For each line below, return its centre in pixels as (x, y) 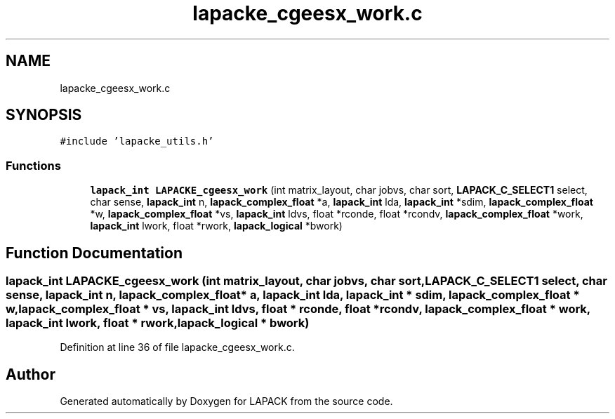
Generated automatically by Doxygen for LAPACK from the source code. (226, 401)
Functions (33, 165)
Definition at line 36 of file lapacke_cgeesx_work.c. (177, 347)
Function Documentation (94, 253)
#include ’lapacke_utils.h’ (137, 141)
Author (31, 374)
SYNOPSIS (44, 115)
